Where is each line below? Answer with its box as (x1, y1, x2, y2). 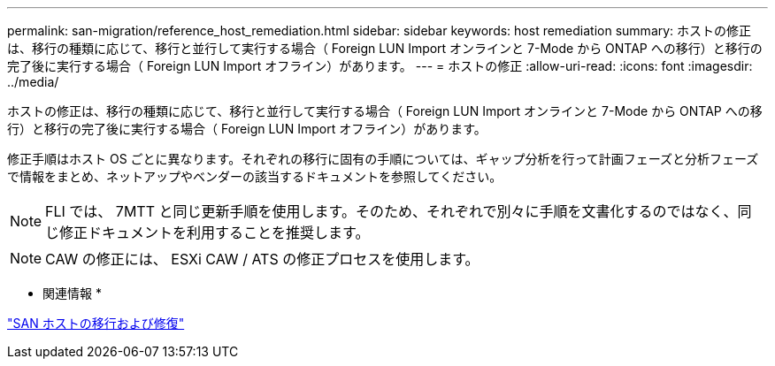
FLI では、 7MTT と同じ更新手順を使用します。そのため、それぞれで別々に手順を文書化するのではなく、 (45, 202, 738, 220)
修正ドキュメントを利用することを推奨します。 (59, 224, 370, 241)
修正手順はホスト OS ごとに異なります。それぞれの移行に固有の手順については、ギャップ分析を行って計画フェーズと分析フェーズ (7, 151, 759, 166)
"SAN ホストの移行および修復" (7, 316, 185, 331)
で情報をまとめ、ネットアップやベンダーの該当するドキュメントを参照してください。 (7, 169, 503, 184)
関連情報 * (42, 286, 102, 301)
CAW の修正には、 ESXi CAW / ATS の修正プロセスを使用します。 (45, 250, 480, 268)
